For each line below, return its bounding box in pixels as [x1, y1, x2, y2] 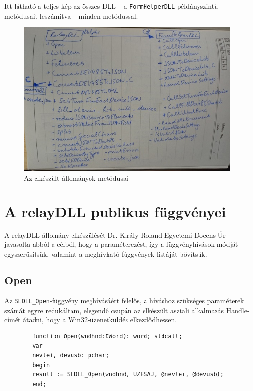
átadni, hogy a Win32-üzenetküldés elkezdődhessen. [23, 315, 177, 325]
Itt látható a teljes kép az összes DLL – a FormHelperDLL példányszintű [4, 1, 218, 11]
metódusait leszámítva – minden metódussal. [4, 10, 138, 20]
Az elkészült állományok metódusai [24, 173, 128, 183]
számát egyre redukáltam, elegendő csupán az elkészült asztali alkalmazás [4, 305, 224, 315]
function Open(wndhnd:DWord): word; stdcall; [32, 333, 182, 340]
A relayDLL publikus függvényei [4, 201, 226, 221]
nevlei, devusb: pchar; [32, 352, 109, 359]
